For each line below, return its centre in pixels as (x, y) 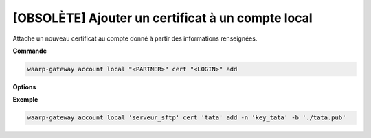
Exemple (25, 100)
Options (24, 87)
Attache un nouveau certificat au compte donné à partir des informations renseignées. (135, 38)
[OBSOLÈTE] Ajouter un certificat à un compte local (162, 18)
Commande (30, 51)
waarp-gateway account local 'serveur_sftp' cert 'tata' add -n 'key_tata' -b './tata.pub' (187, 118)
